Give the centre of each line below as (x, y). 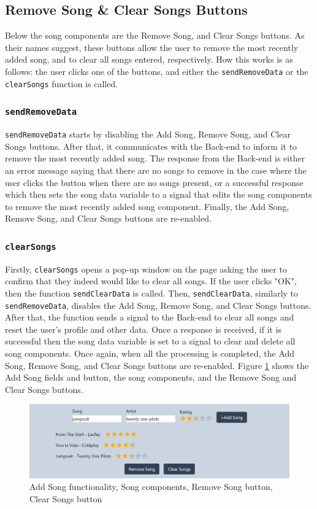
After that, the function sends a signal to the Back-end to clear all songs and (150, 317)
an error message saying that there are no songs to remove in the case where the (156, 170)
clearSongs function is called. (62, 83)
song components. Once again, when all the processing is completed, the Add (150, 353)
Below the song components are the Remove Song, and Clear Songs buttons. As (155, 35)
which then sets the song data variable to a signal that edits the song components (158, 194)
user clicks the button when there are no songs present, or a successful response (154, 182)
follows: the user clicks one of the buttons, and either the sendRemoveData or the (157, 71)
